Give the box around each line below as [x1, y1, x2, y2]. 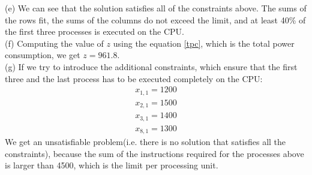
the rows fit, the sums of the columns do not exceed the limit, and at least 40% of [5, 13, 306, 26]
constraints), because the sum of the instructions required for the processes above [5, 147, 304, 159]
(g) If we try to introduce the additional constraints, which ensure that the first [5, 60, 298, 73]
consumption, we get [5, 49, 80, 61]
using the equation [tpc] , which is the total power [113, 37, 295, 49]
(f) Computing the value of [5, 37, 104, 49]
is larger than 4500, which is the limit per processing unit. [5, 159, 218, 171]
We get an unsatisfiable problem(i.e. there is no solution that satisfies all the [5, 135, 286, 148]
